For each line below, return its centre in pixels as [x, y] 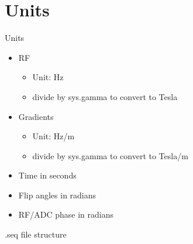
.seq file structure [36, 234]
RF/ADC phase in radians [66, 214]
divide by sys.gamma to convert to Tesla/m [110, 155]
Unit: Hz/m [54, 136]
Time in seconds [47, 175]
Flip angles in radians [57, 195]
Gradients [36, 116]
